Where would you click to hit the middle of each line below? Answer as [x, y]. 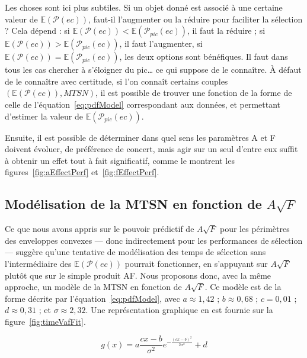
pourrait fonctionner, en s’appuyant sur [196, 263]
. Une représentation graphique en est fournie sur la [179, 310]
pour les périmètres [255, 229]
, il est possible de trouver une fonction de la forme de [194, 93]
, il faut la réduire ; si [226, 30]
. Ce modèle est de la [243, 287]
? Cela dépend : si [37, 30]
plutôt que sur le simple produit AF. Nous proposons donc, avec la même [138, 275]
